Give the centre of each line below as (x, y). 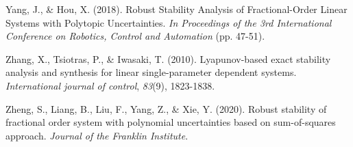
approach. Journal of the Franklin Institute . (97, 135)
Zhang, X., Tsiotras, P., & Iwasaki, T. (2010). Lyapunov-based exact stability (168, 58)
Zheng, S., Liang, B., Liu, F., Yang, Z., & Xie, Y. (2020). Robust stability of (166, 108)
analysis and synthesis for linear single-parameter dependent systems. (151, 72)
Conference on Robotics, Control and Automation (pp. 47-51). (135, 36)
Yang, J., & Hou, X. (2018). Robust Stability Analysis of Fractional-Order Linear (176, 9)
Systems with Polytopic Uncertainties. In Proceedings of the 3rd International (169, 22)
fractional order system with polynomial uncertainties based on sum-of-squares (171, 122)
